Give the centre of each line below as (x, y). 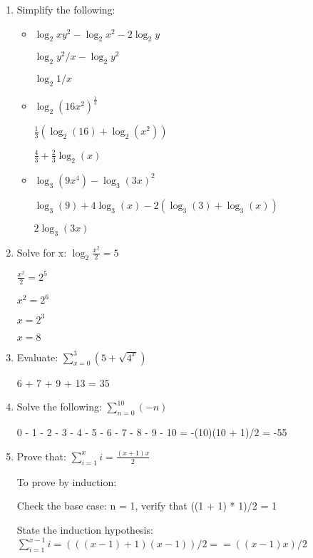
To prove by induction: (67, 481)
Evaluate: (37, 357)
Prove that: (41, 456)
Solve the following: (59, 407)
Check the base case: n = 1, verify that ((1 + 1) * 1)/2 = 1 (147, 506)
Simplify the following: (66, 9)
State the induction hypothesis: (85, 529)
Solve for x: (42, 252)
